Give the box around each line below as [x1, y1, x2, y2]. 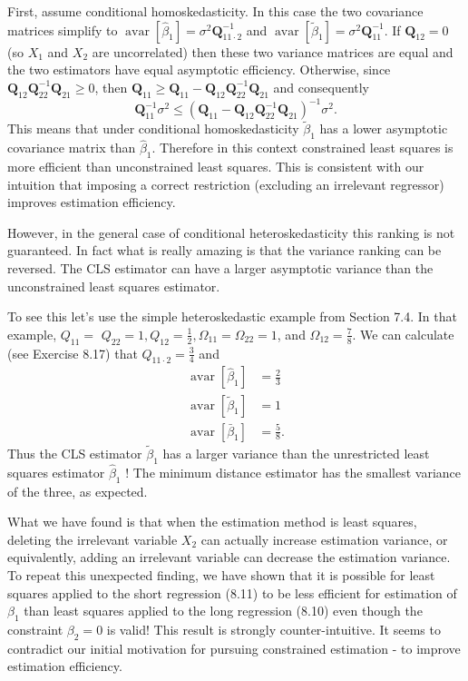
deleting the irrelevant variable [7, 529, 178, 548]
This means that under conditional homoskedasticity [7, 119, 299, 138]
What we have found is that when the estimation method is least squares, [7, 512, 417, 531]
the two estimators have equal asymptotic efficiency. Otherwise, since [7, 60, 391, 79]
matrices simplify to [7, 20, 118, 39]
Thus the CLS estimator [7, 443, 142, 462]
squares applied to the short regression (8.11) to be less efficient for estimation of [7, 583, 457, 602]
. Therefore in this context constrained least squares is [151, 138, 453, 157]
